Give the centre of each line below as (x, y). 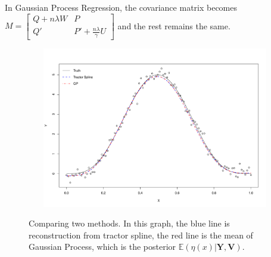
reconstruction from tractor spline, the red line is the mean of (141, 235)
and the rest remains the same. (174, 25)
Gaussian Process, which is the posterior (102, 247)
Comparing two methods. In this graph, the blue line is (129, 223)
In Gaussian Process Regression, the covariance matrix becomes (121, 7)
